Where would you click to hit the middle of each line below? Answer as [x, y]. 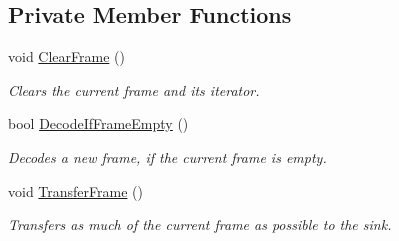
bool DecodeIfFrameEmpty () [98, 123]
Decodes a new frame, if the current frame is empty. [167, 156]
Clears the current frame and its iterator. [134, 89]
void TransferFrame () [75, 190]
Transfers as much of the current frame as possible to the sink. [200, 224]
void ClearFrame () [66, 56]
